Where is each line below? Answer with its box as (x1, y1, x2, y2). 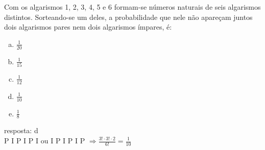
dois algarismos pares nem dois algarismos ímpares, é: (4, 21, 172, 32)
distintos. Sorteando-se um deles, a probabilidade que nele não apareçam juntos (4, 11, 253, 22)
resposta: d (4, 125, 38, 136)
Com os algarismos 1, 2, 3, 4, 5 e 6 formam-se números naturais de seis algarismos (4, 2, 261, 12)
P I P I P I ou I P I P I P (4, 135, 85, 145)
